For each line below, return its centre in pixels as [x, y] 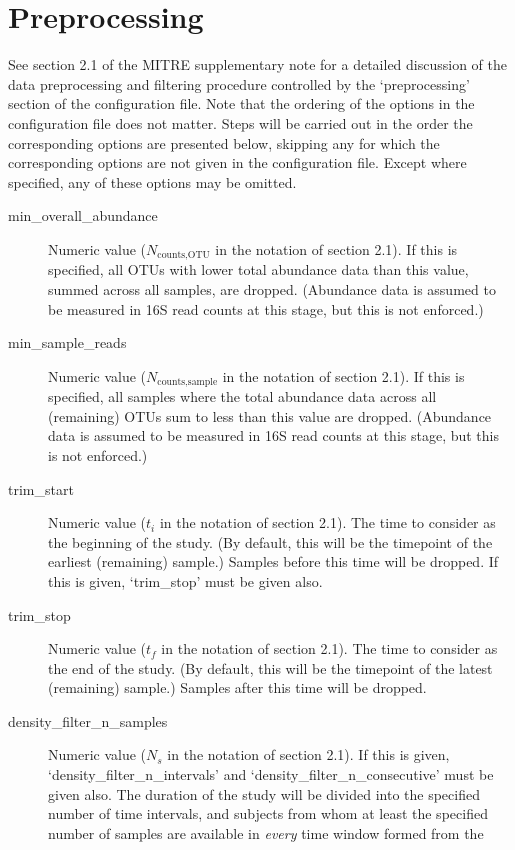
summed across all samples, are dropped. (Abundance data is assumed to [272, 288]
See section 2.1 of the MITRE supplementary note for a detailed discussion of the [257, 64]
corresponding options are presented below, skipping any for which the [224, 142]
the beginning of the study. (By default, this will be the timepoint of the [270, 541]
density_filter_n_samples [88, 720]
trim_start [41, 488]
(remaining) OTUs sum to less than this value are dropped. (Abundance [270, 415]
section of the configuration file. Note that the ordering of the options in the [241, 103]
